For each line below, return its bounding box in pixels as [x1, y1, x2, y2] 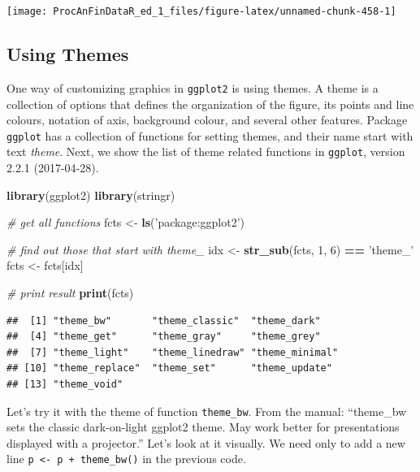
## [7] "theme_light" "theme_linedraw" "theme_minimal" [6, 346, 339, 358]
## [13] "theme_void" [6, 378, 123, 390]
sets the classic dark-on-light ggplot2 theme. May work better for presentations [6, 418, 400, 435]
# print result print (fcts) [6, 284, 134, 301]
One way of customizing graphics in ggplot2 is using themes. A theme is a [6, 79, 379, 96]
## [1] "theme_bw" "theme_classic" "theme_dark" [6, 314, 321, 327]
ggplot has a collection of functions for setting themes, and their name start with [6, 127, 414, 144]
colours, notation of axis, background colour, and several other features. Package [6, 111, 408, 128]
